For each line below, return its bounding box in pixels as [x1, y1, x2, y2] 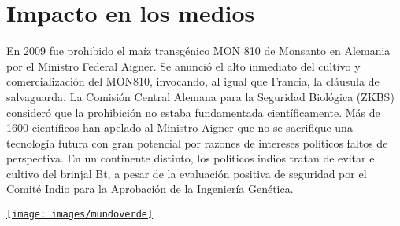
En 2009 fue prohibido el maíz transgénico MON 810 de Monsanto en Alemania [6, 42, 391, 59]
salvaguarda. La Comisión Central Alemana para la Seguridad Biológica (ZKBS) [6, 88, 394, 104]
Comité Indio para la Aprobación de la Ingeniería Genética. [6, 180, 294, 197]
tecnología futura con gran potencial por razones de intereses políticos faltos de [6, 134, 388, 151]
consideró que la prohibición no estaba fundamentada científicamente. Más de [6, 104, 380, 120]
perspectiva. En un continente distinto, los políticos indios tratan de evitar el [6, 150, 378, 166]
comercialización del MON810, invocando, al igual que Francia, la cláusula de [6, 73, 380, 89]
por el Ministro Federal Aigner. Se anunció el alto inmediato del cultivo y [6, 57, 361, 74]
